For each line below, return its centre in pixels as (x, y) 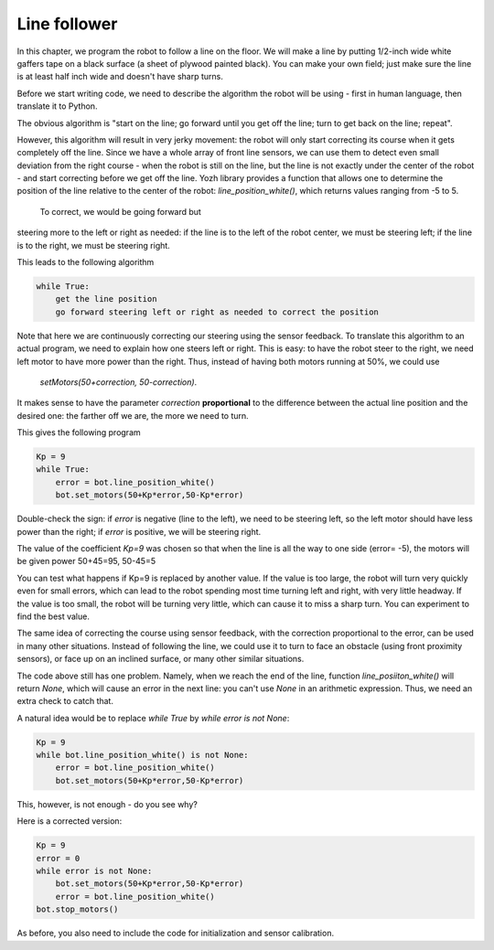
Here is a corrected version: (70, 821)
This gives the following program (79, 432)
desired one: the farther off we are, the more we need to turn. (133, 415)
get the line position (106, 299)
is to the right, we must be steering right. (94, 245)
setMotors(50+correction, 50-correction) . (118, 382)
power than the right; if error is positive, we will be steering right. (139, 531)
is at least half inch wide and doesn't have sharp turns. (120, 77)
